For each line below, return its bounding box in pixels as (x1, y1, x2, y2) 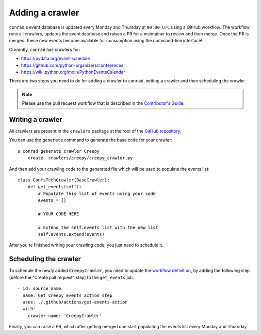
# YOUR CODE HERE (38, 211, 80, 217)
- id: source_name (17, 286, 62, 291)
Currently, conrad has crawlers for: (9, 47, 80, 52)
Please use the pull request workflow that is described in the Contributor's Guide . (22, 100, 185, 106)
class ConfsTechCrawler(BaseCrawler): (17, 177, 110, 183)
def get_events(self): (27, 184, 82, 190)
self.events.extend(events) (38, 232, 105, 237)
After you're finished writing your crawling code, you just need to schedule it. (9, 242, 164, 248)
